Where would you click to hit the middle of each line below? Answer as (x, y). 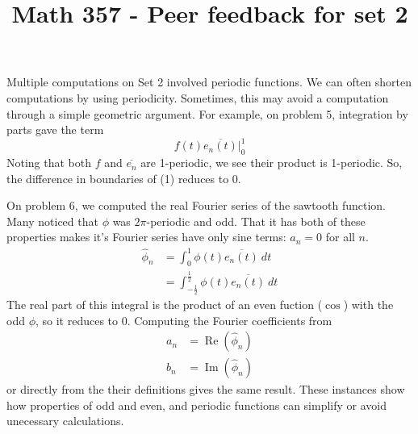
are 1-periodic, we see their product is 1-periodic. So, (272, 163)
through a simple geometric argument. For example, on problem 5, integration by (207, 113)
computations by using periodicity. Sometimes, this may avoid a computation (198, 97)
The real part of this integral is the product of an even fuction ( (165, 304)
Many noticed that (52, 221)
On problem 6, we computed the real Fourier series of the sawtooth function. (196, 205)
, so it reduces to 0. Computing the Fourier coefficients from (184, 320)
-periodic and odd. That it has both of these (256, 221)
